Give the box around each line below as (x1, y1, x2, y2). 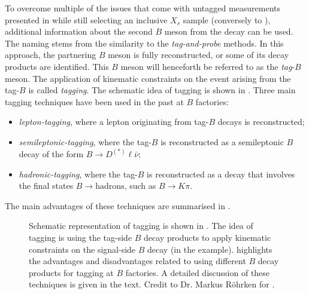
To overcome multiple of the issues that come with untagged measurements (5, 2, 281, 14)
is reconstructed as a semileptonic (160, 135, 284, 148)
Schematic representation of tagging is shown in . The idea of (29, 219, 253, 232)
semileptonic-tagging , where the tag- (19, 135, 152, 148)
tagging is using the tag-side (29, 231, 132, 243)
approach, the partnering (5, 48, 96, 61)
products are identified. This (5, 60, 109, 72)
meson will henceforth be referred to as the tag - (120, 60, 295, 72)
